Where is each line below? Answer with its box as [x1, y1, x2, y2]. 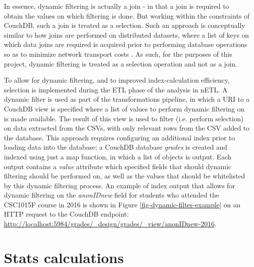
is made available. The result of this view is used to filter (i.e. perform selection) [4, 113, 244, 123]
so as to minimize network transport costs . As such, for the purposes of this [4, 48, 232, 59]
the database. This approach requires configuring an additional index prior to [4, 132, 235, 142]
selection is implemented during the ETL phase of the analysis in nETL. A [4, 84, 228, 94]
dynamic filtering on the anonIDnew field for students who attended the [4, 190, 219, 200]
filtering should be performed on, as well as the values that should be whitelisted [4, 171, 245, 181]
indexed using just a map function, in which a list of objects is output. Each [4, 151, 232, 161]
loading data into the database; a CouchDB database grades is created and [4, 142, 227, 152]
